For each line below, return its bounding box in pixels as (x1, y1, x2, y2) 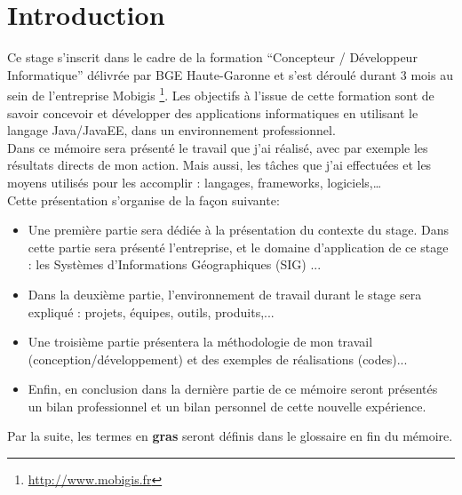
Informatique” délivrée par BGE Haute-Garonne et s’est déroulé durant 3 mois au (7, 65, 453, 84)
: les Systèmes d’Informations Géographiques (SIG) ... (28, 255, 322, 274)
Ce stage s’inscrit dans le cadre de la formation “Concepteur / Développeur (7, 48, 418, 67)
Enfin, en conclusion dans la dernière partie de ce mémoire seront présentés (28, 379, 438, 398)
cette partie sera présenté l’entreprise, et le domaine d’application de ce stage (28, 237, 449, 256)
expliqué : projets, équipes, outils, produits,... (28, 302, 275, 321)
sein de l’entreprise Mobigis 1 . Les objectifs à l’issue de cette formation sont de (7, 84, 434, 104)
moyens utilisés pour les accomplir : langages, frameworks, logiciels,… (7, 172, 382, 191)
